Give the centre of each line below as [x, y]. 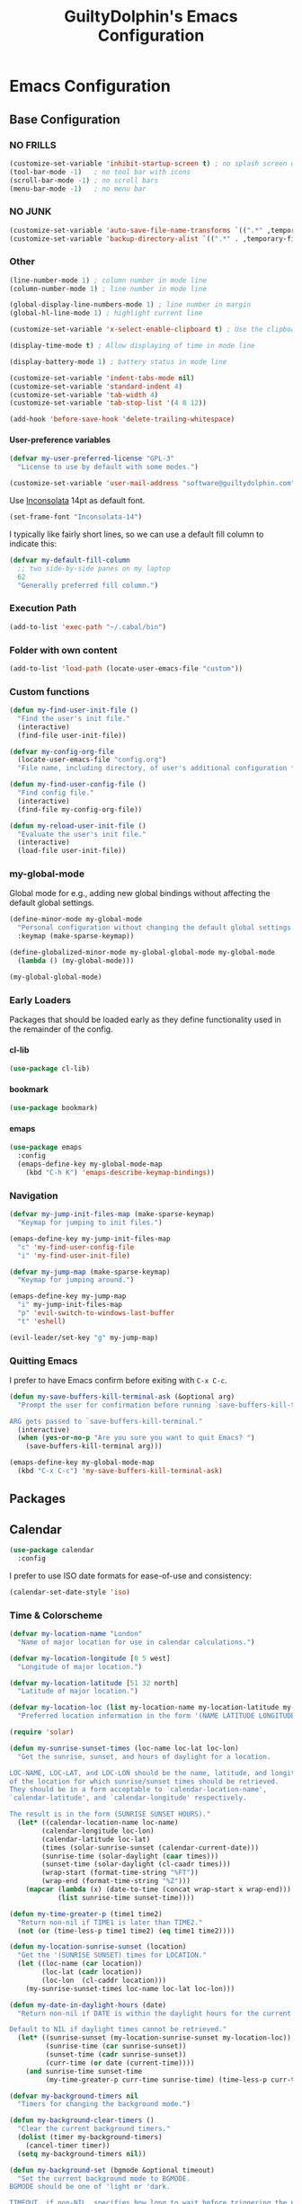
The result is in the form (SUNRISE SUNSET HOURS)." [110, 1814]
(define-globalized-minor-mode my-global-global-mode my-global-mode [142, 953]
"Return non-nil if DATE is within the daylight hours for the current [155, 2013]
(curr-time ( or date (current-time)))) [120, 2063]
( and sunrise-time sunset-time [84, 2071]
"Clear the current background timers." [94, 2129]
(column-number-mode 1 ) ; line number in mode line [108, 289]
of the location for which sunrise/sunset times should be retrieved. [144, 1782]
